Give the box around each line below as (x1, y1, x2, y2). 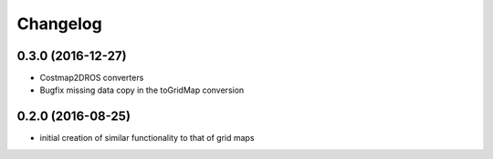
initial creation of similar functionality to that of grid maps (39, 133, 255, 144)
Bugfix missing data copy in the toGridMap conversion (39, 84, 245, 95)
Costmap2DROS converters (39, 73, 144, 84)
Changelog (16, 14, 102, 34)
